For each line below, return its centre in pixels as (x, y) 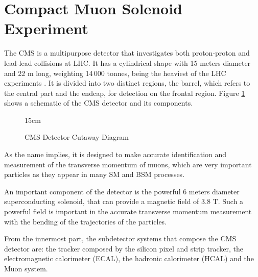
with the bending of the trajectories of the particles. (86, 221)
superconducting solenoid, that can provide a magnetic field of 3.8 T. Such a (124, 201)
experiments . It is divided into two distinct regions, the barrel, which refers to (127, 83)
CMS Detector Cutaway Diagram (77, 137)
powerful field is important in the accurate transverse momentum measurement (128, 211)
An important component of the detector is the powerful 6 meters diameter (122, 191)
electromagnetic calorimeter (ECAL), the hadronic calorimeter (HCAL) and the (129, 258)
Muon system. (26, 268)
